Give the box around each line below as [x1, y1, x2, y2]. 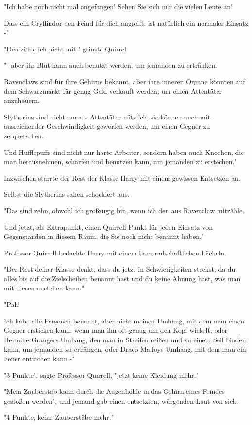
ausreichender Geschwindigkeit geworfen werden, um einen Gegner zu [4, 121, 210, 131]
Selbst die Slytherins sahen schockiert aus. [4, 189, 130, 199]
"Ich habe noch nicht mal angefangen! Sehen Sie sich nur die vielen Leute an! [4, 1, 233, 11]
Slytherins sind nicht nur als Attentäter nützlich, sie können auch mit [4, 111, 211, 121]
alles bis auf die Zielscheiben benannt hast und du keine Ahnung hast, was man [4, 273, 241, 283]
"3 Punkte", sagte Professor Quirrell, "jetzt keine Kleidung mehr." [4, 370, 199, 380]
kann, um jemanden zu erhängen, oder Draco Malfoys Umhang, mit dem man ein [4, 344, 246, 354]
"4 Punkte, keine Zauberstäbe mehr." [4, 412, 114, 422]
